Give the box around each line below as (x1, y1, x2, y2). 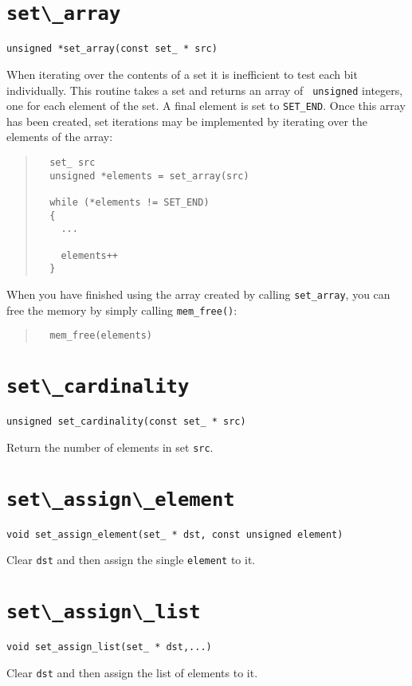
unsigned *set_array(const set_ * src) (6, 43, 218, 55)
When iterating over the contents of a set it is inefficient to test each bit (6, 65, 358, 82)
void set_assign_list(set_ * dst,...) (6, 641, 212, 653)
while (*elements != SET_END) (49, 196, 210, 208)
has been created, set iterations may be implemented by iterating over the (6, 112, 368, 129)
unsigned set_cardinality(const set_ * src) (6, 416, 246, 428)
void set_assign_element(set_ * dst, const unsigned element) (6, 528, 343, 540)
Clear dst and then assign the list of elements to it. (6, 664, 258, 680)
